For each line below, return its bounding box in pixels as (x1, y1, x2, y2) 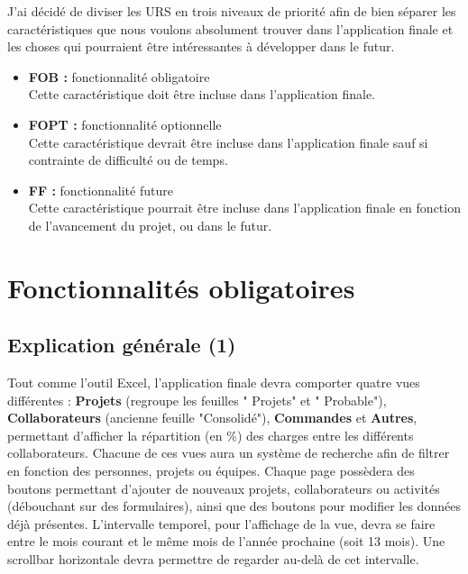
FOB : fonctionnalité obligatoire (28, 67, 210, 86)
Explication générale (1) (7, 331, 236, 359)
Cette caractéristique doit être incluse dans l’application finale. (28, 85, 375, 104)
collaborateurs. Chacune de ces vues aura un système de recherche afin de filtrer (7, 443, 450, 462)
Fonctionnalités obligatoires (7, 269, 355, 305)
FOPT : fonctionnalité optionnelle (28, 114, 222, 133)
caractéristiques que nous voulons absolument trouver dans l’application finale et (7, 19, 454, 38)
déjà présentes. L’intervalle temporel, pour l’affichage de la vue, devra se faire (7, 514, 436, 533)
